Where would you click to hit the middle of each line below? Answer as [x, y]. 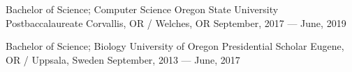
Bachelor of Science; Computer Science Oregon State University [142, 9]
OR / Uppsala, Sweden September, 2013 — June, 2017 [123, 59]
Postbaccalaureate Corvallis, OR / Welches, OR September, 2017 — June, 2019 [176, 22]
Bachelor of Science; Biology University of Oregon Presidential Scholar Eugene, [175, 46]
